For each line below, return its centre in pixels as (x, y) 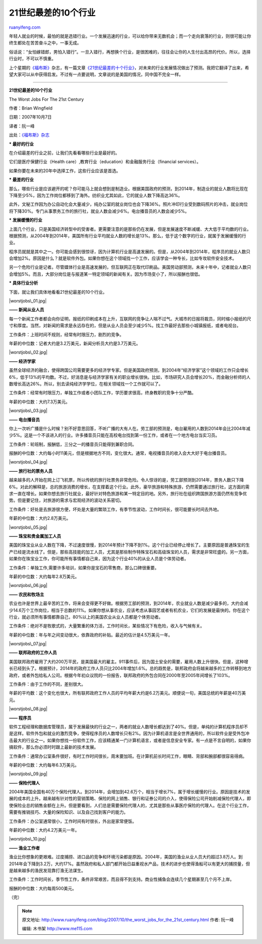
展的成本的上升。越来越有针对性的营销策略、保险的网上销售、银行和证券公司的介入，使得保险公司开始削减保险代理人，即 (130, 799)
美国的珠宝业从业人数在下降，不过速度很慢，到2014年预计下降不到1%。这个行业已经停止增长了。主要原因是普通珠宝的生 (129, 545)
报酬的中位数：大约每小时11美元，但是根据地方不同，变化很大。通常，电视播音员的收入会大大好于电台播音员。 (119, 453)
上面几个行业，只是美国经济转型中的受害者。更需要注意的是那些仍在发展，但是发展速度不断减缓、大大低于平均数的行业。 (130, 229)
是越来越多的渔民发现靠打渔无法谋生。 (47, 870)
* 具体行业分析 (24, 283)
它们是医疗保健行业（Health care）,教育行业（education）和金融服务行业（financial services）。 (105, 162)
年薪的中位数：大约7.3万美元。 (40, 402)
